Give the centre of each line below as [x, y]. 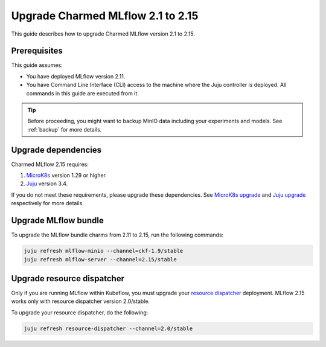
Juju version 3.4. [47, 183]
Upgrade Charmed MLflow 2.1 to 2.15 [105, 16]
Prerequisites [37, 51]
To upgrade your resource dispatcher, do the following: [80, 312]
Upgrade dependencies [56, 150]
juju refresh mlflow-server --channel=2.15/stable [101, 259]
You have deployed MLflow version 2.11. [76, 76]
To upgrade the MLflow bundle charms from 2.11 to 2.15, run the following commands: [117, 235]
